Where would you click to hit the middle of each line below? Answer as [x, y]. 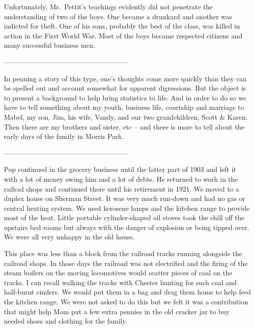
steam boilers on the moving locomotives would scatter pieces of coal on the [118, 273]
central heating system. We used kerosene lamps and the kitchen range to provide [127, 208]
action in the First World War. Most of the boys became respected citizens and [123, 35]
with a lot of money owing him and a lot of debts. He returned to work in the [121, 179]
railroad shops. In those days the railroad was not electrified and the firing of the [126, 263]
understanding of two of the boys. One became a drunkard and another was [118, 16]
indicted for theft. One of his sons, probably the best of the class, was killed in [122, 26]
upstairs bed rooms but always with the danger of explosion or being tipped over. [127, 227]
